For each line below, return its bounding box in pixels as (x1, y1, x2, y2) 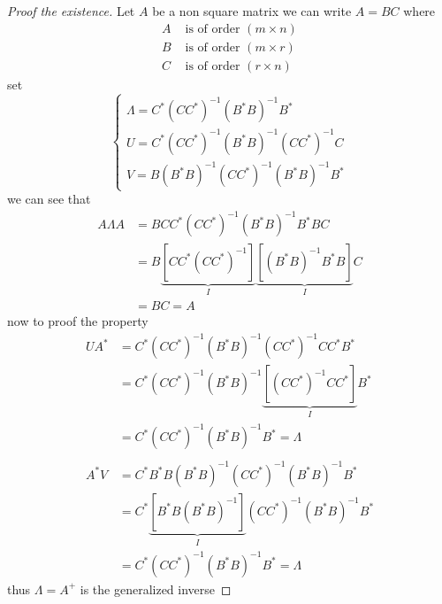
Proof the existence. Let (7, 2, 135, 19)
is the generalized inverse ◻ (80, 579, 232, 598)
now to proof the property (7, 312, 149, 329)
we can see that (7, 190, 91, 208)
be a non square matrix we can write (152, 2, 352, 19)
